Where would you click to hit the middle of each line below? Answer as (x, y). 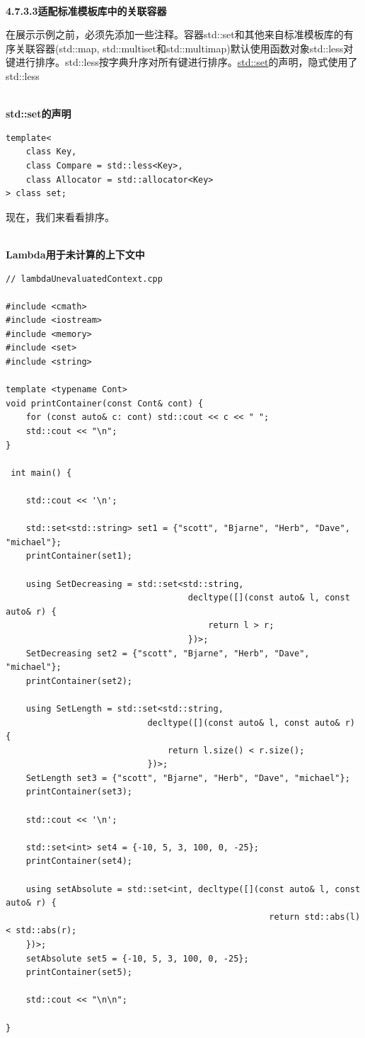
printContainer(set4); (79, 861)
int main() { (41, 473)
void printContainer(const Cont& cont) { (105, 403)
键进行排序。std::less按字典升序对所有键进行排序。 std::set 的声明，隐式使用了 (182, 62)
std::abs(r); (46, 931)
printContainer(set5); (79, 973)
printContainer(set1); (79, 556)
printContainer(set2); (79, 681)
